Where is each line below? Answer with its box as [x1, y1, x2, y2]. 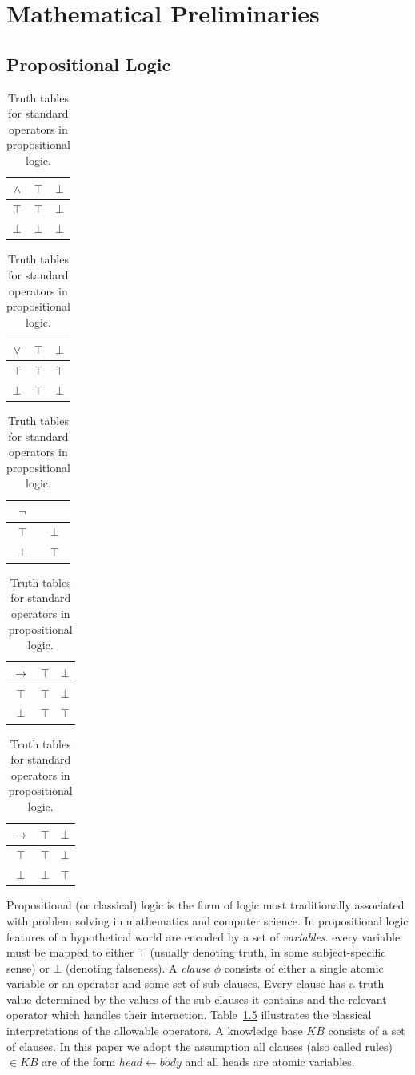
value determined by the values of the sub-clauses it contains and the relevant [6, 990, 387, 1007]
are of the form [42, 1053, 116, 1070]
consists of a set [328, 1022, 405, 1039]
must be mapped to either [6, 944, 134, 961]
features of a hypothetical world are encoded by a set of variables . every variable [6, 928, 401, 945]
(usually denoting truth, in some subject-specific [150, 944, 386, 961]
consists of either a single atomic [224, 959, 384, 976]
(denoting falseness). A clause [66, 959, 211, 976]
